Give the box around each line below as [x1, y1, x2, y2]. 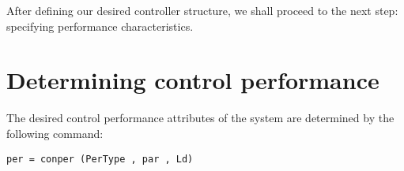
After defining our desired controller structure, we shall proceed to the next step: [6, 2, 398, 18]
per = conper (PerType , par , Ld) [6, 153, 194, 165]
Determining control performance [6, 64, 379, 96]
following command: [6, 125, 104, 141]
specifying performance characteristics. [6, 17, 194, 34]
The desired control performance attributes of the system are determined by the [6, 110, 395, 126]
